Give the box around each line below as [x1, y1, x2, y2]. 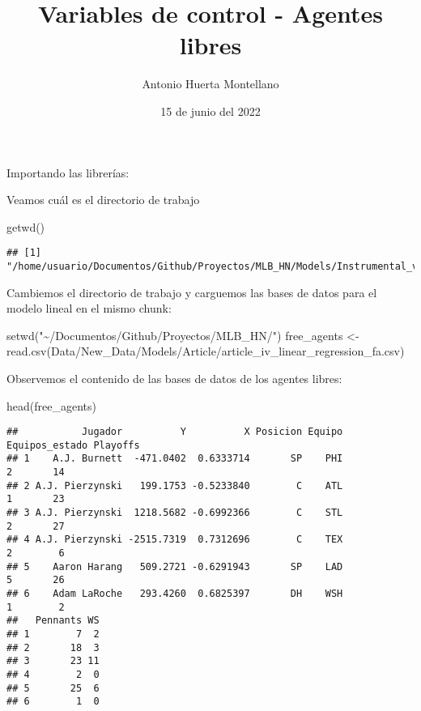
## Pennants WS [6, 615, 100, 627]
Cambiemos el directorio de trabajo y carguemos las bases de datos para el [6, 283, 377, 300]
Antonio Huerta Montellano [142, 75, 279, 92]
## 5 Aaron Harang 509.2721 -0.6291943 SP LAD [6, 560, 343, 573]
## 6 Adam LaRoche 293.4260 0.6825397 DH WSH [6, 588, 343, 600]
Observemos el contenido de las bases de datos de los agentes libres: [6, 369, 342, 386]
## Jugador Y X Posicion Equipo [6, 426, 343, 438]
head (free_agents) [6, 397, 96, 414]
